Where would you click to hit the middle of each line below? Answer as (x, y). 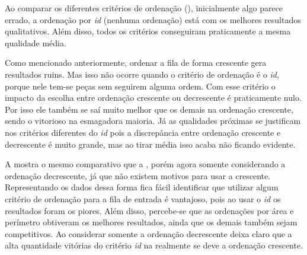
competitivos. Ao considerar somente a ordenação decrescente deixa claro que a (148, 233)
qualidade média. (36, 42)
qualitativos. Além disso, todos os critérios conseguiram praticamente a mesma (148, 31)
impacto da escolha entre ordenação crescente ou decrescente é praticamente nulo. (153, 98)
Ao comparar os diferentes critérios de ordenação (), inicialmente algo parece (144, 8)
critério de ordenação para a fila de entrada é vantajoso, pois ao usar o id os (143, 198)
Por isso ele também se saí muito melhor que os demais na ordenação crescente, (149, 109)
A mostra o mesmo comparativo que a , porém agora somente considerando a (145, 164)
